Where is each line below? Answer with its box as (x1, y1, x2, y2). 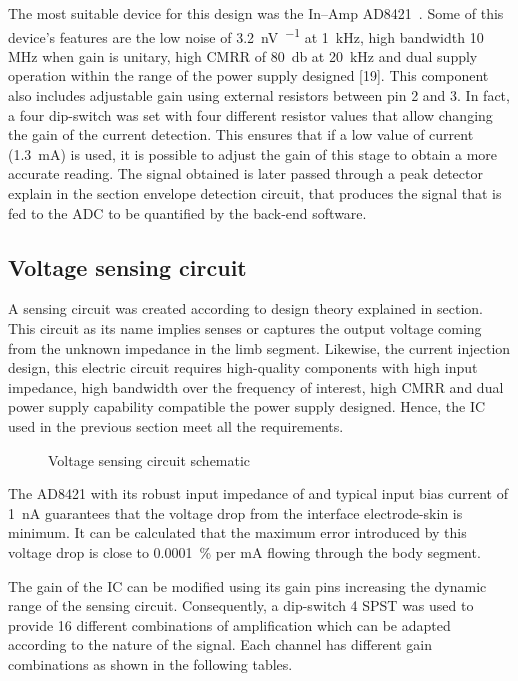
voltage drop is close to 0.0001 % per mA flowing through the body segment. (8, 541, 481, 562)
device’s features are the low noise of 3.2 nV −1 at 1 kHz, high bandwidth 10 (8, 23, 484, 47)
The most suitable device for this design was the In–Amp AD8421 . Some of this (8, 3, 504, 23)
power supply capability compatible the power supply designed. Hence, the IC (8, 396, 486, 417)
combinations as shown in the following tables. (8, 653, 293, 674)
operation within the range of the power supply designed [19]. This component (8, 65, 489, 86)
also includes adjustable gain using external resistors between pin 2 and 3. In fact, (8, 85, 510, 106)
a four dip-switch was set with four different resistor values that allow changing (8, 104, 493, 125)
